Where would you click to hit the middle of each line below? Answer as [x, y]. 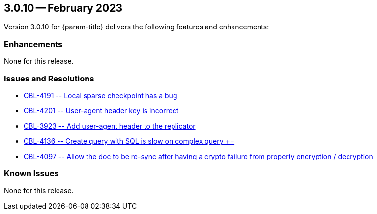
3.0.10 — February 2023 [63, 8]
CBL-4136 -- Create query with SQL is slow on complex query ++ [129, 141]
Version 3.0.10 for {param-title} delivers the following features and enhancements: [137, 27]
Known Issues [31, 174]
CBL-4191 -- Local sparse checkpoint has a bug [101, 95]
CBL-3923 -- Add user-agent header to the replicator [110, 126]
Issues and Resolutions [49, 78]
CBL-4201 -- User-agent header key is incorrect [101, 110]
